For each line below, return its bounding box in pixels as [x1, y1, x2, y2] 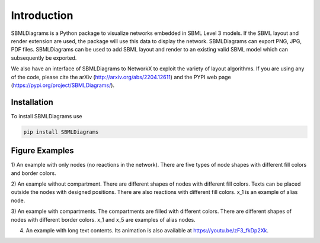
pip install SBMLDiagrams [23, 128, 99, 135]
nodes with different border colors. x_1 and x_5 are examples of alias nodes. [11, 216, 196, 223]
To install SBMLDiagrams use [11, 112, 82, 119]
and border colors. [11, 169, 56, 177]
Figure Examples [11, 145, 74, 156]
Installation [11, 97, 53, 107]
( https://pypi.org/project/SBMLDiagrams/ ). [11, 82, 115, 89]
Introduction [11, 9, 73, 22]
